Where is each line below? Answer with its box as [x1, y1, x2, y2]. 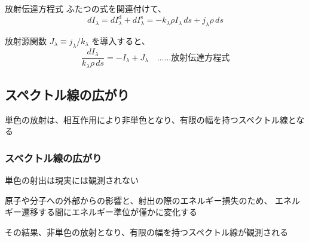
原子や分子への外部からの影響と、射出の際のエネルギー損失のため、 [5, 194, 273, 206]
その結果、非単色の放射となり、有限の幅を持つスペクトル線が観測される [5, 226, 289, 238]
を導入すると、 [91, 34, 150, 47]
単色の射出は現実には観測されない [5, 174, 139, 186]
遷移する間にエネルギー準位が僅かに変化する [21, 206, 197, 218]
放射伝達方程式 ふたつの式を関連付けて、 [5, 2, 166, 14]
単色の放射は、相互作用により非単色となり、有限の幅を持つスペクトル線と [5, 113, 296, 125]
